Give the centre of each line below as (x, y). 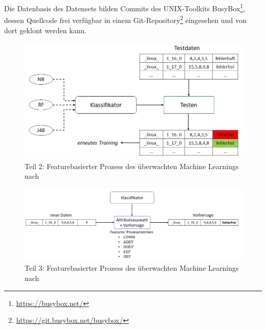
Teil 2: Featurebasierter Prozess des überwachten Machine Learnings (132, 166)
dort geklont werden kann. (46, 30)
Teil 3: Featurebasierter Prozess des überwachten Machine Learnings (132, 268)
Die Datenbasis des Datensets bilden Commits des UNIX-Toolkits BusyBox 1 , (125, 7)
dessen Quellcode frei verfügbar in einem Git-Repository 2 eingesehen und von (125, 19)
